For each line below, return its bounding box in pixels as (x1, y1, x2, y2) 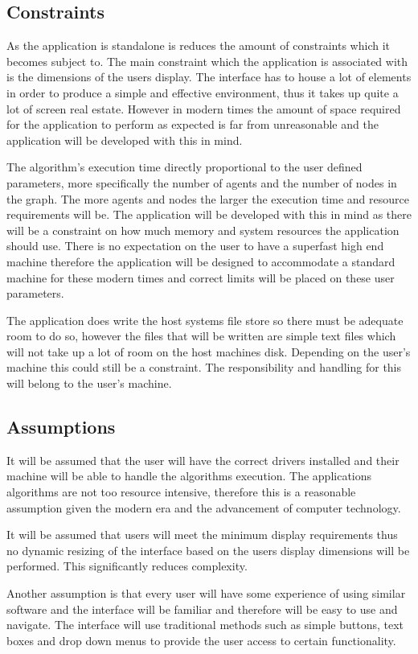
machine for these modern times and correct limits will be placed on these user (6, 269, 395, 286)
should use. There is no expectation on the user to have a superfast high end (6, 237, 384, 254)
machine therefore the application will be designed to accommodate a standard (6, 253, 395, 269)
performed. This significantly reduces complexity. (6, 557, 248, 574)
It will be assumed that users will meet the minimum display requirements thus (6, 526, 398, 543)
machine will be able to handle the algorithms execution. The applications (6, 467, 372, 484)
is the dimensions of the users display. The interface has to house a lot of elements (6, 68, 412, 85)
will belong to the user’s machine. (6, 375, 172, 392)
